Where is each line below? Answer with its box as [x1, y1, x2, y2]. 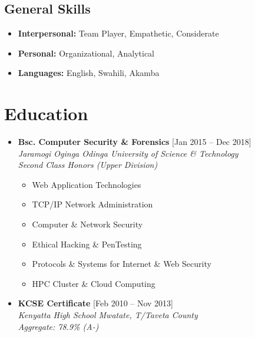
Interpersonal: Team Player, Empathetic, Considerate [18, 27, 219, 39]
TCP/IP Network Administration [32, 198, 153, 210]
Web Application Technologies [32, 178, 141, 190]
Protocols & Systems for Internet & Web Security [32, 257, 211, 270]
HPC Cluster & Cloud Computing [32, 277, 155, 289]
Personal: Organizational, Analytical [18, 47, 154, 59]
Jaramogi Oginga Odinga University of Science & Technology [18, 147, 239, 159]
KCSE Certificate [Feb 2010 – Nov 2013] [18, 297, 174, 309]
